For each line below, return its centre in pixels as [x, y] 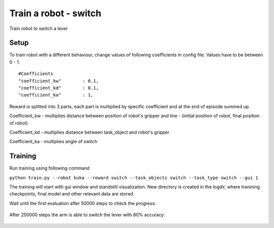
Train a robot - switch [55, 13]
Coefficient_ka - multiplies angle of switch [53, 142]
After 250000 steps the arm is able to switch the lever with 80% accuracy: [87, 215]
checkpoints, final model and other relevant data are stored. [72, 194]
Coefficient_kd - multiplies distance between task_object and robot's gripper [90, 132]
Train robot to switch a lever [39, 28]
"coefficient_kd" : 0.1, [59, 88]
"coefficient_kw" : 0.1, [59, 81]
